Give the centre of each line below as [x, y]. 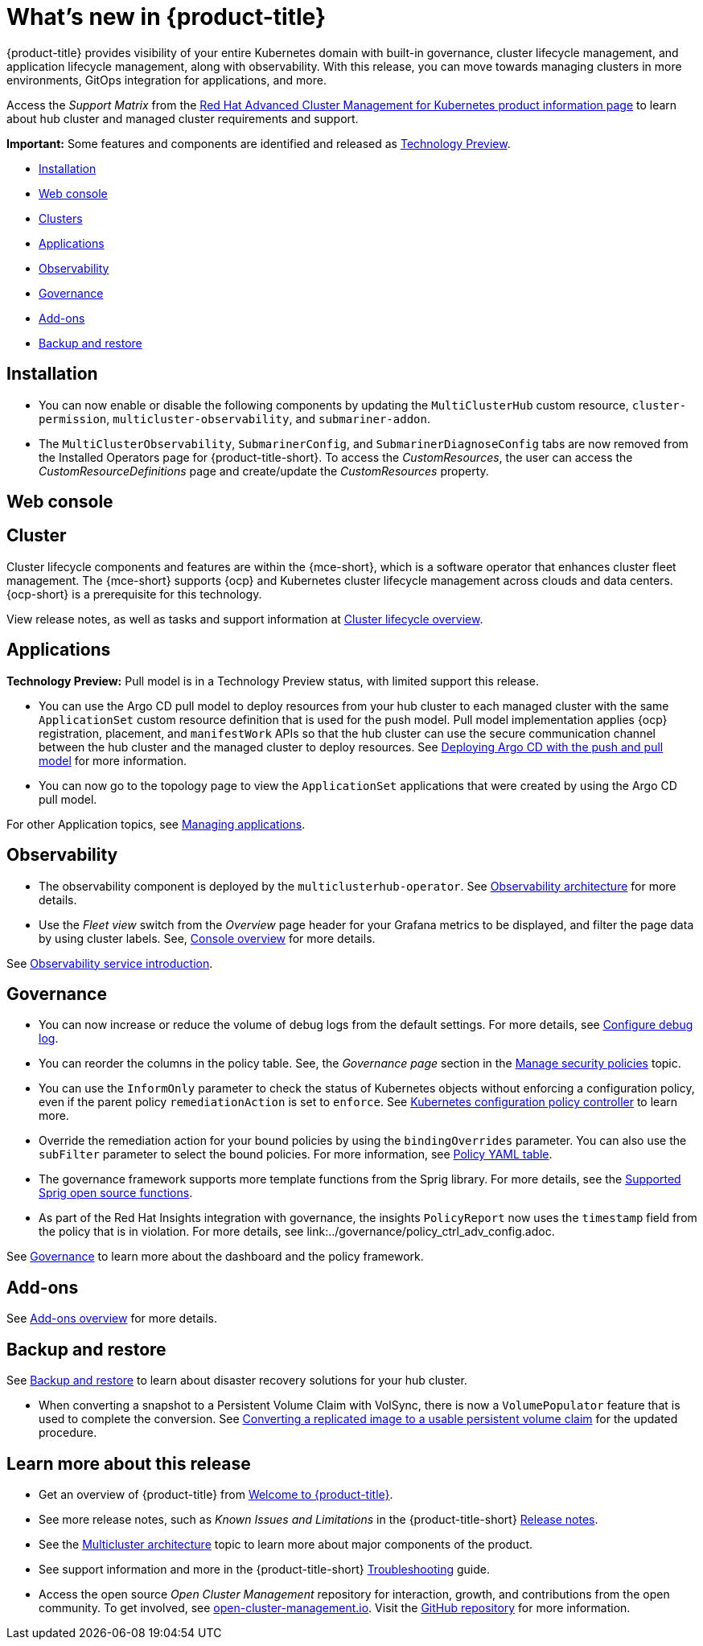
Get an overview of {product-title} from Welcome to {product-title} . [216, 1494]
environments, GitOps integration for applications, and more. [166, 80]
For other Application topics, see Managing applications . [156, 824]
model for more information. [113, 760]
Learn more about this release [129, 1463]
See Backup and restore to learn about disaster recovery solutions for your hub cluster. [237, 1381]
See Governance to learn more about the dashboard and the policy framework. [215, 1257]
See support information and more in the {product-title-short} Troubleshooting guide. [264, 1569]
